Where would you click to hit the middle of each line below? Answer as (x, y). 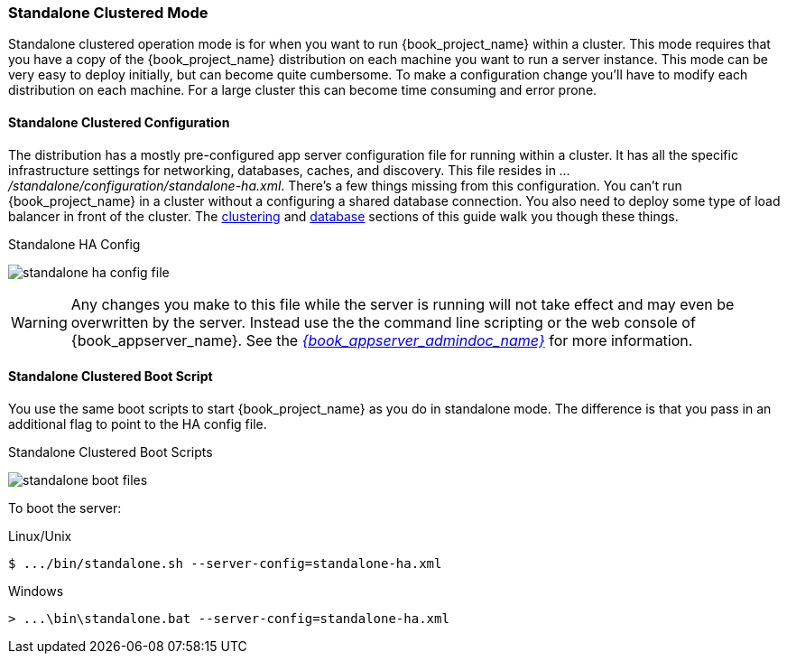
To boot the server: (65, 507)
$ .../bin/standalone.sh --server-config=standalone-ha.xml (225, 563)
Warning (39, 322)
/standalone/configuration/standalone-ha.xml (145, 185)
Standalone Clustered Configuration (119, 122)
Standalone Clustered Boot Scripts (111, 452)
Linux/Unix (40, 535)
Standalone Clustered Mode (108, 13)
